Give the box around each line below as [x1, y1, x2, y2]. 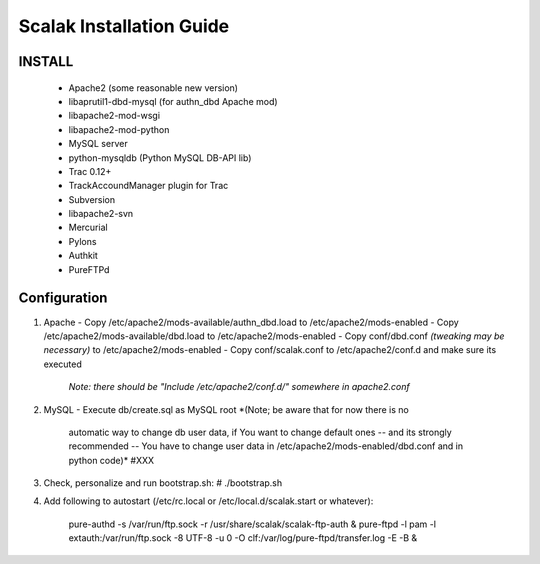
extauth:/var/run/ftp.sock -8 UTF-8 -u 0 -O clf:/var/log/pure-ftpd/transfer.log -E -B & [68, 532, 418, 544]
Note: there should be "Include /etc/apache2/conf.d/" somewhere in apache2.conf [68, 381, 410, 393]
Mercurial [68, 221, 109, 234]
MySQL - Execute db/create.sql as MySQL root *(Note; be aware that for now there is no [43, 403, 409, 415]
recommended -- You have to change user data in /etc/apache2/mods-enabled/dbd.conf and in [68, 440, 464, 452]
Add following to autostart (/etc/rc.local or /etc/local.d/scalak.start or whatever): [43, 495, 374, 507]
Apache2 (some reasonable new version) [68, 81, 239, 94]
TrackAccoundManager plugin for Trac [68, 180, 229, 192]
